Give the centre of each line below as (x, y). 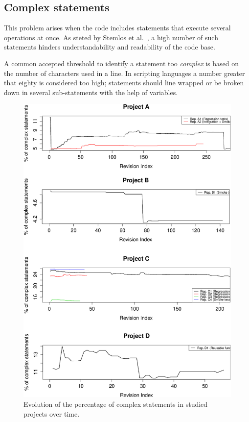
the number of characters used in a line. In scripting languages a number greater (124, 73)
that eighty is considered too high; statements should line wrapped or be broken (124, 83)
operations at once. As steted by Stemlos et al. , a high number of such (111, 37)
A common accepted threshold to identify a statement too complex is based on (121, 63)
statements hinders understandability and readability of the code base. (110, 47)
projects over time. (52, 413)
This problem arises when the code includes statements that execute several (117, 28)
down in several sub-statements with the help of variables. (91, 92)
